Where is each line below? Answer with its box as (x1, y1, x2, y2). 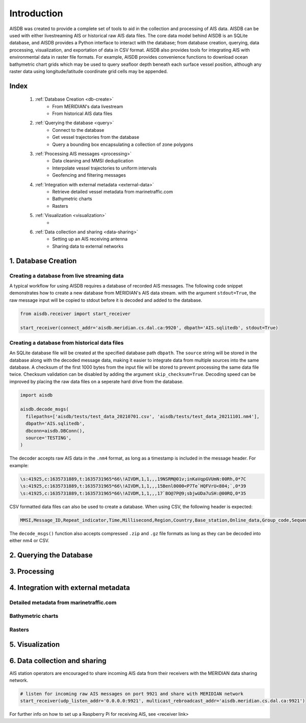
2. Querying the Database (9, 550, 93, 559)
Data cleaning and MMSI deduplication (52, 158, 134, 164)
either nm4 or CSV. (9, 537, 49, 543)
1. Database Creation (9, 256, 77, 265)
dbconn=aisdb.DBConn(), (25, 428, 85, 433)
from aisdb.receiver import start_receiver (20, 310, 131, 317)
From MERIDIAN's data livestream (52, 103, 123, 109)
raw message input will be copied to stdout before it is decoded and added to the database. (9, 297, 202, 303)
